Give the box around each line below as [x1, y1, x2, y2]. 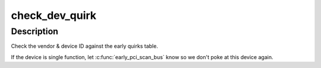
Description [11, 26, 59, 37]
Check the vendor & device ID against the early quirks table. [11, 43, 159, 50]
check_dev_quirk [11, 9, 97, 22]
